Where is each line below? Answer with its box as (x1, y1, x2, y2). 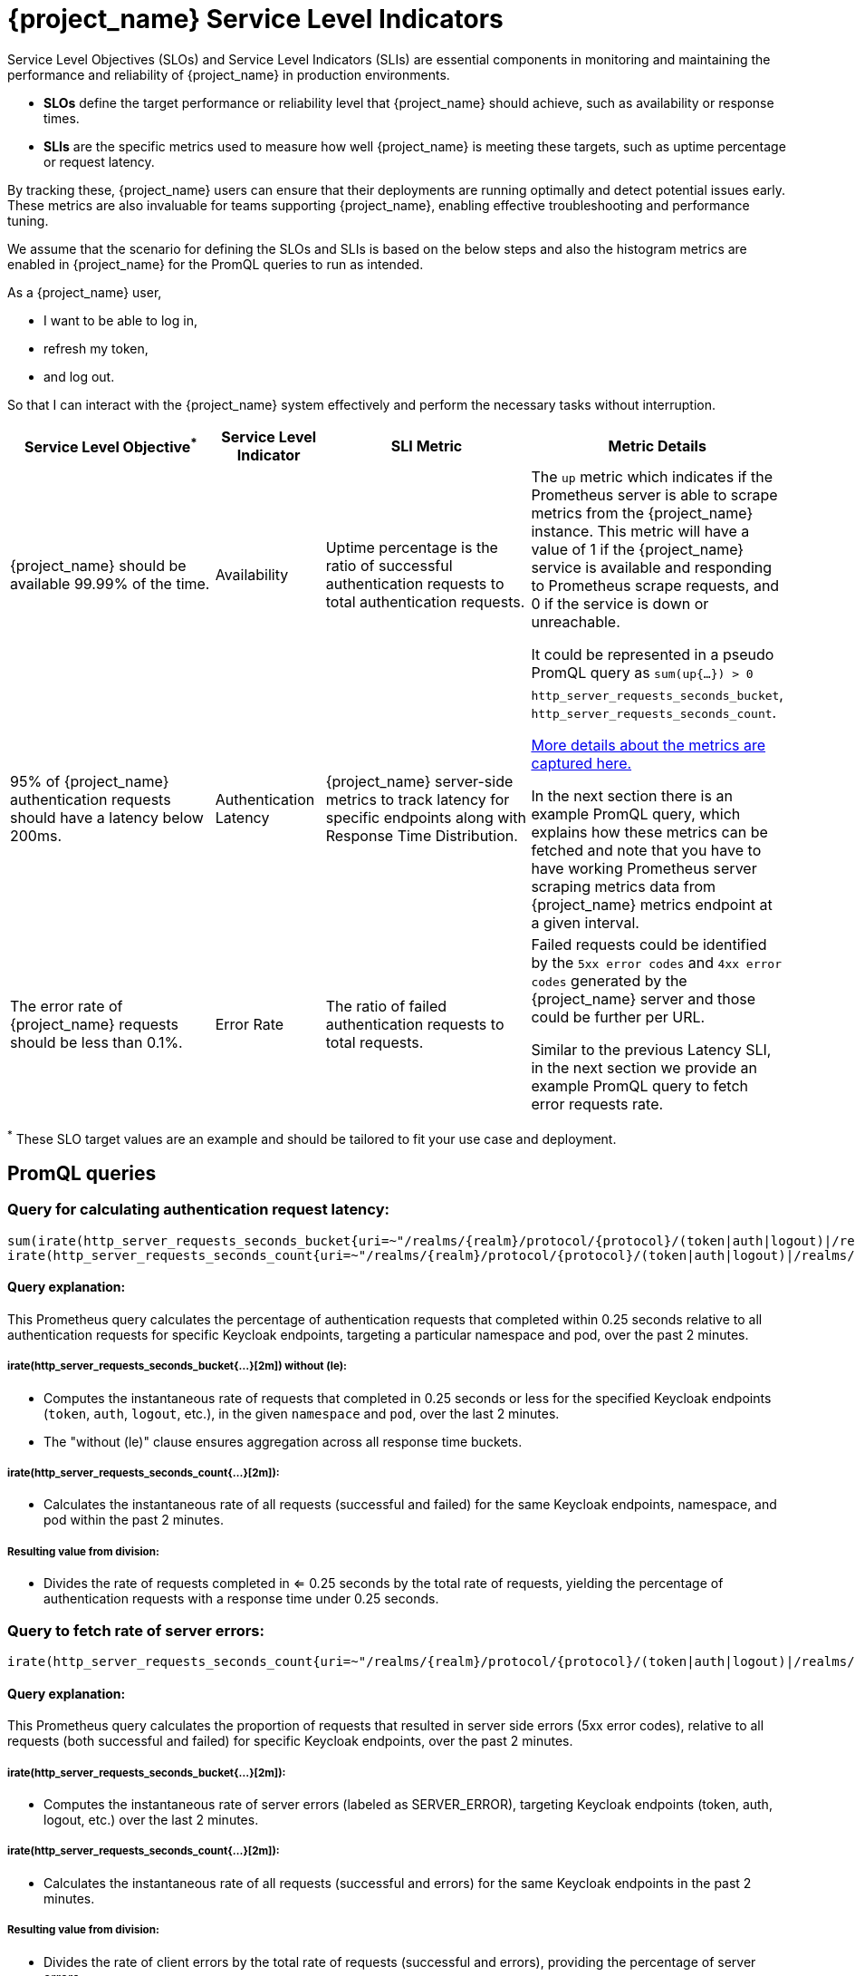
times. (43, 110, 80, 126)
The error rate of (10, 996, 123, 1015)
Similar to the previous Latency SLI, (531, 1040, 772, 1059)
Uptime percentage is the (325, 538, 498, 557)
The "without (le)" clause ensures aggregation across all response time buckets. (43, 1433, 523, 1449)
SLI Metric (390, 436, 463, 455)
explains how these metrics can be (531, 822, 768, 841)
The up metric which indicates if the (531, 467, 773, 486)
